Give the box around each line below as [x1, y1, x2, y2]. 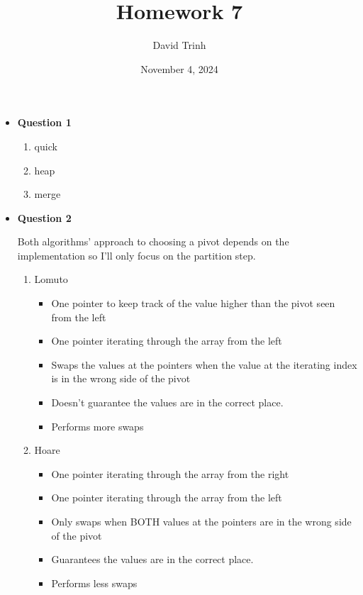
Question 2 [17, 210, 72, 225]
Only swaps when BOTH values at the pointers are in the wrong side [51, 514, 352, 528]
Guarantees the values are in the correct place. [51, 552, 254, 567]
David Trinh [152, 38, 206, 52]
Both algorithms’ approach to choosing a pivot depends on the [17, 234, 289, 249]
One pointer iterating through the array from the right [51, 466, 289, 481]
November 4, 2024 [140, 61, 218, 76]
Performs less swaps [51, 575, 138, 590]
